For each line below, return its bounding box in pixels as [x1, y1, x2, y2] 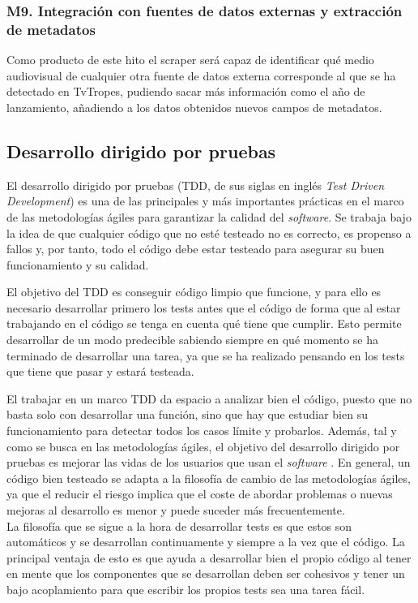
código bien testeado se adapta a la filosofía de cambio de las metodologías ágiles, [6, 469, 411, 486]
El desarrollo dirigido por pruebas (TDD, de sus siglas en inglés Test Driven [6, 176, 385, 193]
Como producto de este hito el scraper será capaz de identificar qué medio [6, 51, 374, 68]
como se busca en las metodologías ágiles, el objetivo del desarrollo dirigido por [6, 437, 400, 454]
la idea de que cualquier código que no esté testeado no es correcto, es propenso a [6, 224, 412, 241]
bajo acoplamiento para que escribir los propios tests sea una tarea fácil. [6, 580, 365, 597]
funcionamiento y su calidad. [6, 256, 149, 273]
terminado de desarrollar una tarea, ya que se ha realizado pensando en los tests [6, 347, 405, 364]
